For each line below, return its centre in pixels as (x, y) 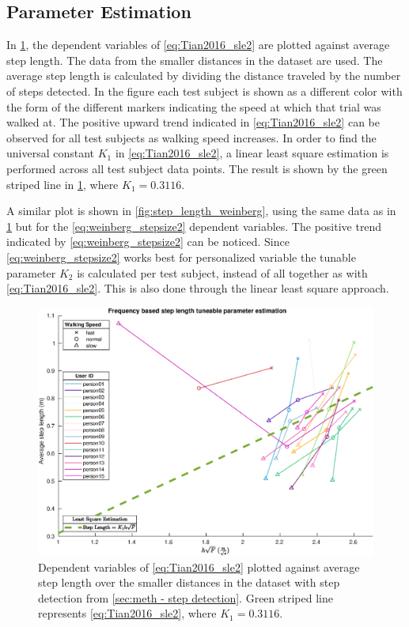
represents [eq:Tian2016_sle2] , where (127, 613)
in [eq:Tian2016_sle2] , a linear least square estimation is (252, 153)
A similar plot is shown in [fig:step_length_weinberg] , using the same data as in (201, 211)
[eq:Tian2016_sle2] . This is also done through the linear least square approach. (198, 288)
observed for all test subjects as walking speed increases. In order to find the (191, 137)
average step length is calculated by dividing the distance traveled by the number (204, 76)
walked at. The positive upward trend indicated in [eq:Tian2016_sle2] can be (193, 122)
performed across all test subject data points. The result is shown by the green (197, 168)
